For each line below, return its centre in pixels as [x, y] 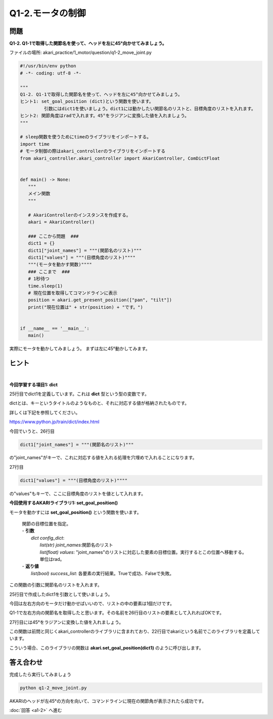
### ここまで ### [49, 272]
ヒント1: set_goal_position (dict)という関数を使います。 [87, 102]
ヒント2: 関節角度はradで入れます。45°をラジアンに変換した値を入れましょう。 [105, 116]
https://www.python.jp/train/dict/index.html [54, 422]
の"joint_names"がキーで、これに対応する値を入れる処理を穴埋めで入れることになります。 [103, 458]
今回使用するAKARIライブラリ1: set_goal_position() [64, 503]
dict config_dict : [48, 538]
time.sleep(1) [45, 286]
